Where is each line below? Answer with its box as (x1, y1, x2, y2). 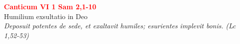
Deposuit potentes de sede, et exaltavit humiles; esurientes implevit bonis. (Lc (4, 21, 236, 31)
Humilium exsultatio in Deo (4, 11, 88, 21)
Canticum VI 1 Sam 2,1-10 (4, 1, 97, 11)
